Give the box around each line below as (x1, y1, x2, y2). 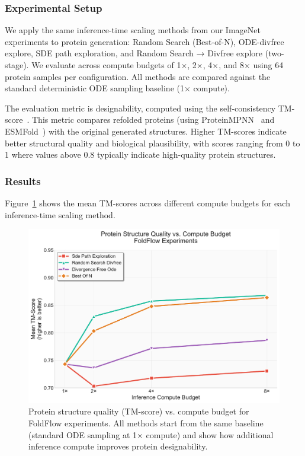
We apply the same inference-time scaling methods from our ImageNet (5, 24, 261, 36)
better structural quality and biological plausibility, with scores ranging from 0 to (5, 136, 300, 149)
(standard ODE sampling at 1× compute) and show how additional (28, 428, 274, 441)
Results (5, 173, 41, 188)
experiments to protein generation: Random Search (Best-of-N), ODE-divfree (5, 35, 284, 47)
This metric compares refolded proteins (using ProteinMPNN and (31, 113, 275, 126)
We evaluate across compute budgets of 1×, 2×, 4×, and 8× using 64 (31, 59, 284, 71)
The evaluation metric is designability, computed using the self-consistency (5, 101, 276, 114)
